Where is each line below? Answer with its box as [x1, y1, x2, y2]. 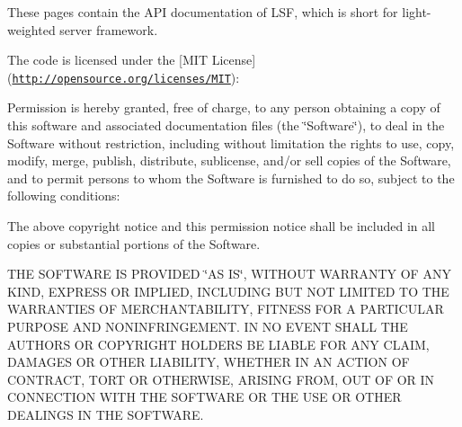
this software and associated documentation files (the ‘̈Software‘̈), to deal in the [7, 116, 445, 135]
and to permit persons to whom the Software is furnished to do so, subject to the [7, 168, 455, 187]
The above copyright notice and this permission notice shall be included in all [7, 217, 436, 235]
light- [402, 3, 431, 21]
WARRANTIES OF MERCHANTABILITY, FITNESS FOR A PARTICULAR [7, 299, 444, 318]
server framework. [59, 20, 158, 39]
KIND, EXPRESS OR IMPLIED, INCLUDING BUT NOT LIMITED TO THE [7, 281, 449, 300]
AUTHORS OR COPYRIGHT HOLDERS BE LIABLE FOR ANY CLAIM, [7, 334, 430, 353]
